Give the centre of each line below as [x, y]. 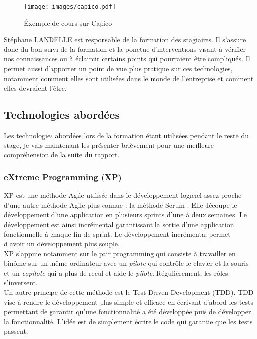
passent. [16, 331]
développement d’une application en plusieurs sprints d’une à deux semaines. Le [125, 215]
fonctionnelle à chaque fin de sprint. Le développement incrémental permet [117, 234]
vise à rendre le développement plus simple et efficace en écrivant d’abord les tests [128, 302]
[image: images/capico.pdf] [70, 7]
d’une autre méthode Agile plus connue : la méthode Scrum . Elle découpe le [121, 205]
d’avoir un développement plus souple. [62, 243]
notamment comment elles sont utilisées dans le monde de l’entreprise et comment [129, 78]
